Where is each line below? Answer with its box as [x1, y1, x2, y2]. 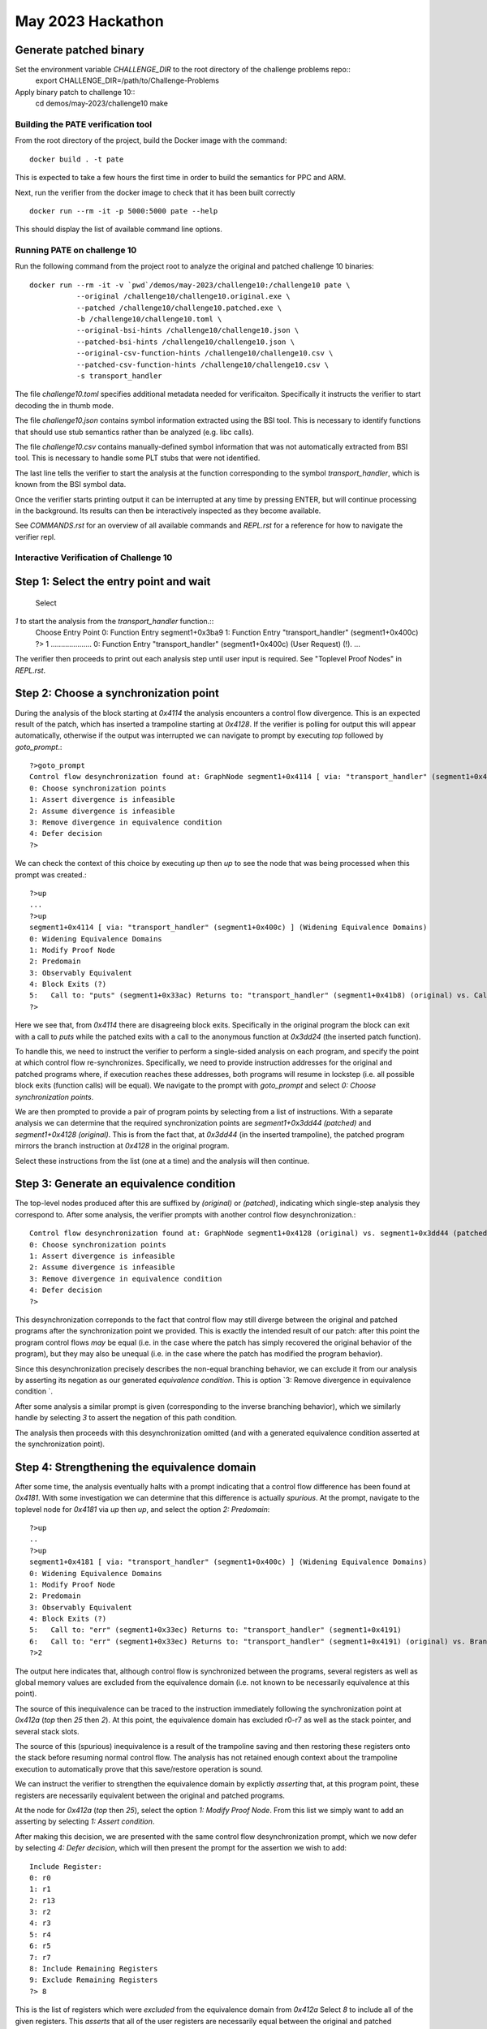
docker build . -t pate [29, 154, 124, 164]
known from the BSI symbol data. [15, 480, 127, 489]
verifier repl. [15, 532, 56, 541]
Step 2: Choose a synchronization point [15, 687, 219, 700]
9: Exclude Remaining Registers [29, 1975, 158, 1984]
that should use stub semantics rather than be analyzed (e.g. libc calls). [15, 427, 255, 437]
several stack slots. [15, 1726, 80, 1736]
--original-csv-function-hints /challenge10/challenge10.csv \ [75, 349, 334, 358]
